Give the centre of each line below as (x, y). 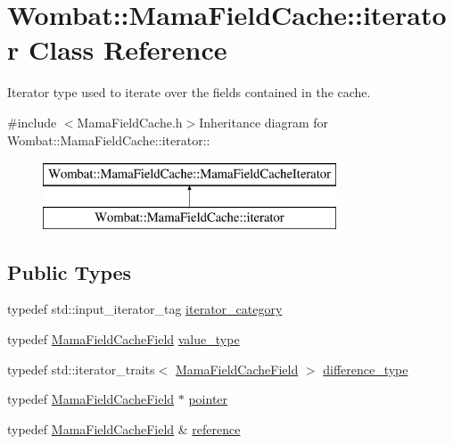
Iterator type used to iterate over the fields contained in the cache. (189, 92)
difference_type (366, 369)
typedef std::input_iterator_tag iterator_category (145, 309)
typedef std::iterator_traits (81, 369)
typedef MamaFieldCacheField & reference (124, 428)
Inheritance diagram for (264, 122)
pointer (208, 399)
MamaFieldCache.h (130, 122)
